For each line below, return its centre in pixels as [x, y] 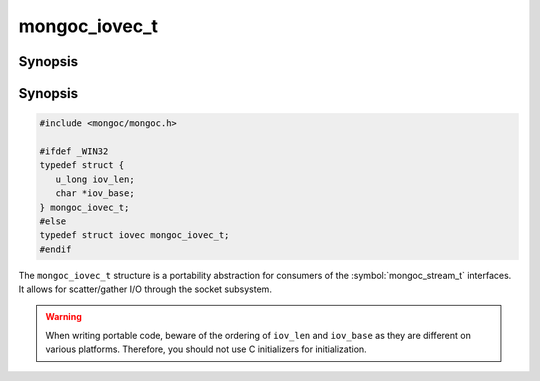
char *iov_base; [95, 193]
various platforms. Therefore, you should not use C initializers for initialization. [206, 349]
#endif [55, 249]
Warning [63, 317]
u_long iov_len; [95, 179]
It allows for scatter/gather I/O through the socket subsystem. [145, 289]
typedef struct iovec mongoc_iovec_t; [134, 235]
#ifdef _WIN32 [74, 151]
